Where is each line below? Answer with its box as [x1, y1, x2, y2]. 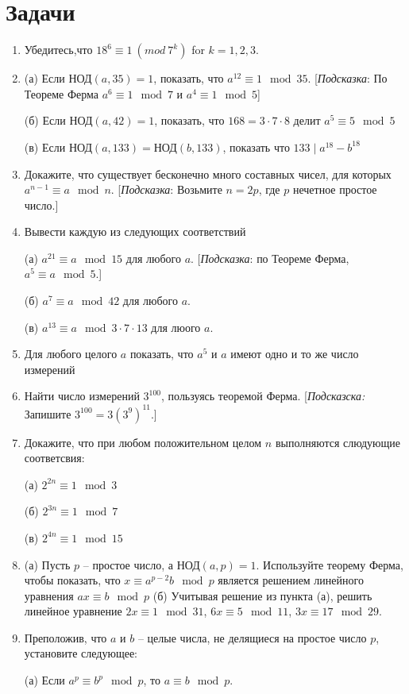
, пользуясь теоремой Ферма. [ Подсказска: [161, 387, 365, 404]
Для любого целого [24, 345, 118, 362]
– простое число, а [83, 556, 173, 573]
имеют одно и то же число [230, 345, 359, 362]
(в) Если [24, 138, 66, 155]
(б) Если [24, 112, 66, 129]
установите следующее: [24, 645, 138, 661]
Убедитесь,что [24, 41, 93, 58]
